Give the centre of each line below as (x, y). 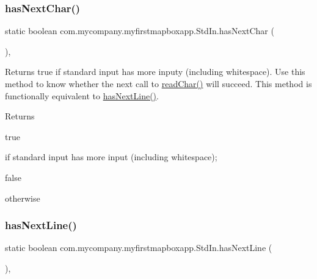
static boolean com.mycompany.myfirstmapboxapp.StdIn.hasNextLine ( (139, 248)
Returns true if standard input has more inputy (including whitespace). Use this (155, 72)
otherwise (23, 198)
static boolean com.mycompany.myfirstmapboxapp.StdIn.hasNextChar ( (140, 31)
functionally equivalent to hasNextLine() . (82, 95)
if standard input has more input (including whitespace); (111, 157)
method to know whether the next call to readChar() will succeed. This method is (158, 83)
